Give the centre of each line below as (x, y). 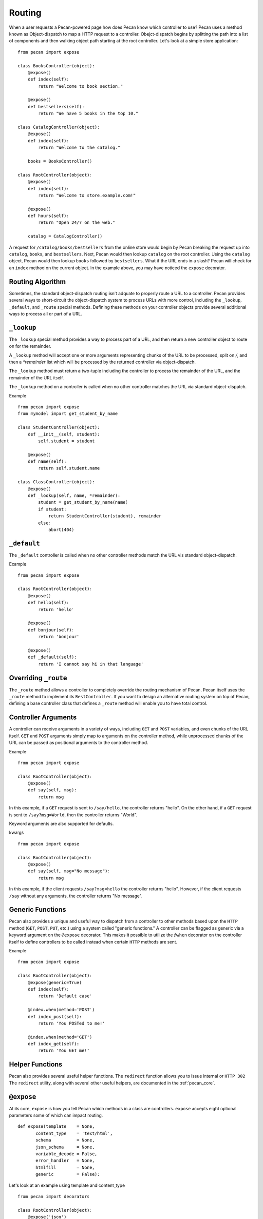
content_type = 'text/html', (74, 1133)
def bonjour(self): (51, 630)
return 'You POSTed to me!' (72, 1023)
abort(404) (61, 530)
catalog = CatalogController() (65, 236)
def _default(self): (52, 657)
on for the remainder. (30, 346)
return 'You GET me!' (64, 1051)
